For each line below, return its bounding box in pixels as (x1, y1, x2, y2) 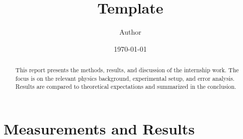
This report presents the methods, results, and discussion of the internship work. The (15, 66, 239, 74)
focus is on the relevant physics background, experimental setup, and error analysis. (15, 74, 235, 82)
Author (119, 27, 141, 37)
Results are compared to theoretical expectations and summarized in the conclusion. (15, 82, 236, 91)
